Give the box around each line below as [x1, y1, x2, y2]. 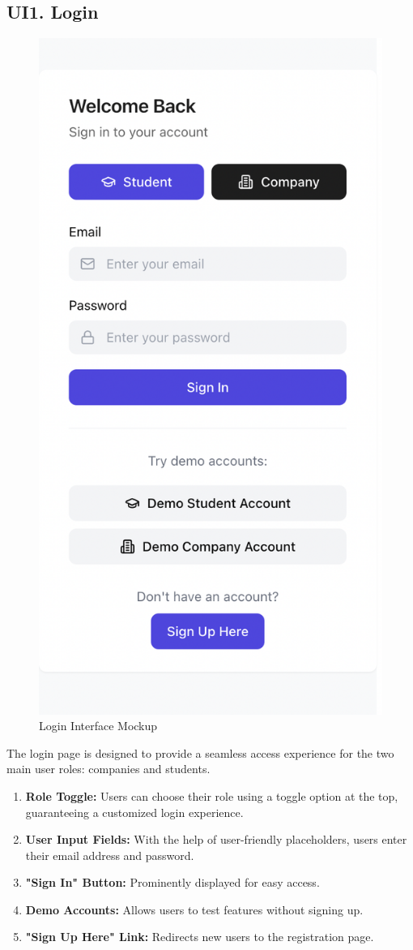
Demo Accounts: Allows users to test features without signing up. [25, 901, 364, 918]
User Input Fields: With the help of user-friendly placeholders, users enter [25, 831, 407, 848]
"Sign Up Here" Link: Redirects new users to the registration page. [25, 928, 374, 945]
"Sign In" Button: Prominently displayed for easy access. [25, 874, 320, 891]
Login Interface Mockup [39, 717, 158, 734]
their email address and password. [25, 846, 194, 863]
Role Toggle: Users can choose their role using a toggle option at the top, [25, 787, 398, 804]
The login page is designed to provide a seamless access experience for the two [6, 744, 394, 761]
